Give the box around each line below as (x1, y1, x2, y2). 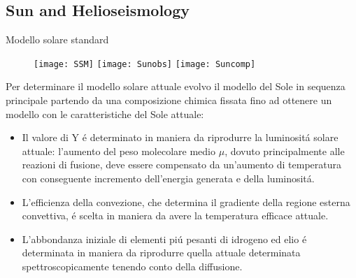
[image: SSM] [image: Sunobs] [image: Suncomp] (34, 59, 256, 69)
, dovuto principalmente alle (225, 143, 345, 158)
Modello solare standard (6, 32, 109, 47)
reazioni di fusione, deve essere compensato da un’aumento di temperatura (22, 157, 342, 172)
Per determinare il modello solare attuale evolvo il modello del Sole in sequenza (6, 79, 346, 94)
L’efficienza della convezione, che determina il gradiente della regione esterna (22, 194, 350, 209)
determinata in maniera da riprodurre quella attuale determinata (22, 245, 301, 260)
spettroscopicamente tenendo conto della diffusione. (22, 258, 243, 273)
